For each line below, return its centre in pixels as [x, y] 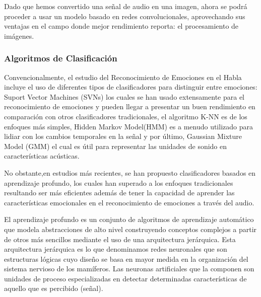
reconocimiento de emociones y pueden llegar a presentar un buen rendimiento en [130, 106]
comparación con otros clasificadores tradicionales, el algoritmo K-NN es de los [126, 116]
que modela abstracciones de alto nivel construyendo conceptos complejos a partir [130, 229]
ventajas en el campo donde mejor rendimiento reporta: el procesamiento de [121, 26]
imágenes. [19, 35]
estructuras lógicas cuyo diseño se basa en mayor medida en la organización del [126, 258]
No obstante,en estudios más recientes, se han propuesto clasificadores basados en [130, 172]
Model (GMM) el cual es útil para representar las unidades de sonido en [116, 146]
